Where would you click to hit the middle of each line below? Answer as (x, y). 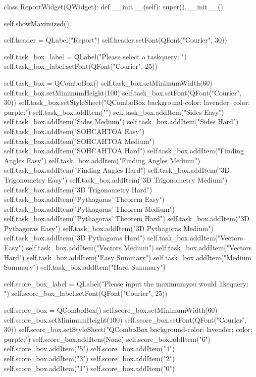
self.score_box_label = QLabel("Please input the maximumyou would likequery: (126, 283)
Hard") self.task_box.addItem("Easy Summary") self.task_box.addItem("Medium (128, 257)
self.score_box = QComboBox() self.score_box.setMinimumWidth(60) (111, 310)
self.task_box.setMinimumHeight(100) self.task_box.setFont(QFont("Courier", (123, 92)
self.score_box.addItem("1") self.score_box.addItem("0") (89, 368)
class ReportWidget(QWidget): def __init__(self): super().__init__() (114, 6)
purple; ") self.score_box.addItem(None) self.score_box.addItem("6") (107, 339)
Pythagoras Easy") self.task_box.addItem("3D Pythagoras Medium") (109, 228)
